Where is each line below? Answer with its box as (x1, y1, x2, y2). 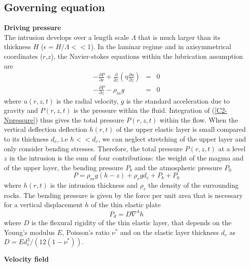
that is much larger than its (138, 32, 221, 42)
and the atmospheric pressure (134, 162, 222, 172)
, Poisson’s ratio (62, 227, 110, 237)
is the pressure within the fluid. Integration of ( (73, 105, 215, 115)
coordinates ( (4, 51, 43, 61)
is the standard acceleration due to (126, 95, 230, 106)
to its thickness (4, 133, 49, 143)
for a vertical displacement (4, 199, 83, 210)
